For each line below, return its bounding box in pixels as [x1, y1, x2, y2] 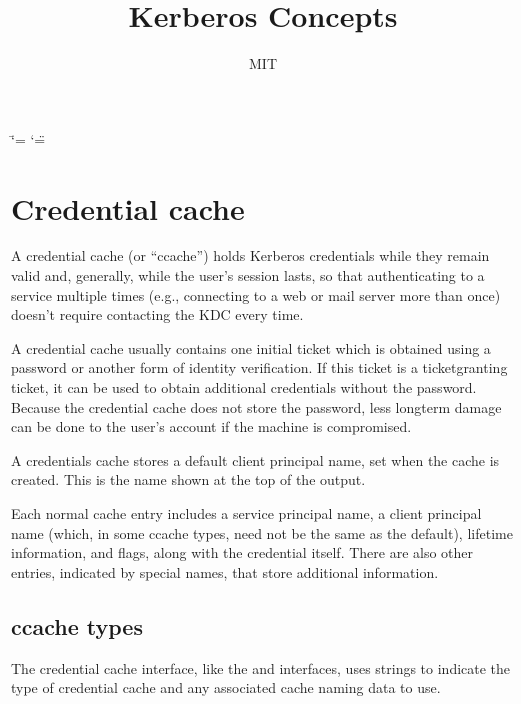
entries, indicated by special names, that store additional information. [11, 561, 439, 582]
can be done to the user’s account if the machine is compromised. [11, 416, 412, 437]
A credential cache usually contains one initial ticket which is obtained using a [11, 337, 491, 358]
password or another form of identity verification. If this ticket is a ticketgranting [11, 357, 508, 378]
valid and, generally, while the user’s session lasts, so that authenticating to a [11, 265, 485, 286]
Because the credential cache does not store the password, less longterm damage [11, 396, 502, 417]
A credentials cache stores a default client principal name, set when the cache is [11, 449, 500, 470]
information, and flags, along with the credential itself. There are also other [11, 542, 474, 563]
